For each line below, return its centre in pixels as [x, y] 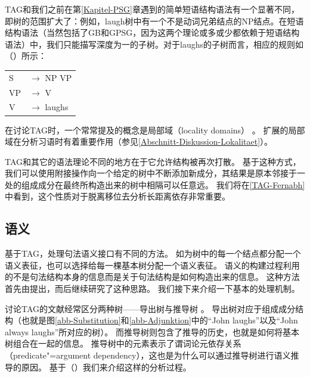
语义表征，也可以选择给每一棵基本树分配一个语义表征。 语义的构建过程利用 [152, 265]
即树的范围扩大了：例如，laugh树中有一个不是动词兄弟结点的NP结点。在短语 [154, 21]
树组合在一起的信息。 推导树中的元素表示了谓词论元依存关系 [123, 343]
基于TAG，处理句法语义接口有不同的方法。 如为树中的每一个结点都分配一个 [153, 253]
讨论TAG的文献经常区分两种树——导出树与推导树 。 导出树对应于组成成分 [150, 308]
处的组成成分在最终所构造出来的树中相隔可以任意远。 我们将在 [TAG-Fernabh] [155, 184]
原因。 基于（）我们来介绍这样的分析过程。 [106, 367]
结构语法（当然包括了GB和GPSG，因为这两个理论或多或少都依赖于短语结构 [152, 32]
